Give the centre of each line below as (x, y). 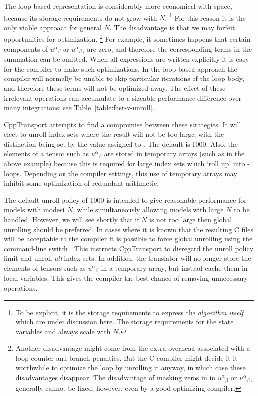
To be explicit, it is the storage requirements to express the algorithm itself (129, 312)
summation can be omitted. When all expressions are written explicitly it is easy (127, 59)
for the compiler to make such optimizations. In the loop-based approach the (121, 68)
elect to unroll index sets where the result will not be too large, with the (114, 134)
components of (26, 48)
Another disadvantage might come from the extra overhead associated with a (133, 348)
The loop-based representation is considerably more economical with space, (118, 6)
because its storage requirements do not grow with (81, 18)
